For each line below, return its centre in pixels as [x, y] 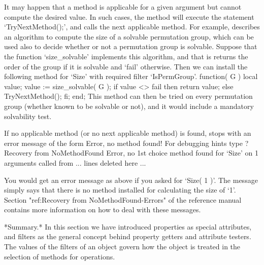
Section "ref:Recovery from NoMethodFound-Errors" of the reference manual [123, 199]
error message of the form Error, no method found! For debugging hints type [123, 143]
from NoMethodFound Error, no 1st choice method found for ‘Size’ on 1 [147, 153]
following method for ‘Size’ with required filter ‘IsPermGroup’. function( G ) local [131, 76]
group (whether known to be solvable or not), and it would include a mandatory [129, 106]
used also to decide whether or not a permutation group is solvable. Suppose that [131, 46]
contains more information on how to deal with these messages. [103, 210]
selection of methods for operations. [60, 256]
